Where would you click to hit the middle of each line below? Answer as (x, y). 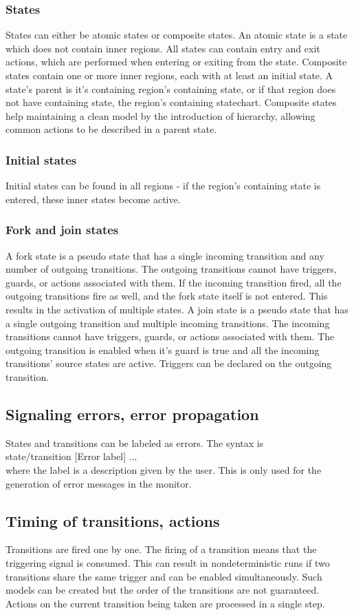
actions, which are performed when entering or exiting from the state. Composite (176, 62)
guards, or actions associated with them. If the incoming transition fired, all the (174, 282)
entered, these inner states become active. (93, 199)
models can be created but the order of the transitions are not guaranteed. (163, 590)
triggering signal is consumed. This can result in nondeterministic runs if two (168, 562)
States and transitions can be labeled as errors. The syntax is (135, 442)
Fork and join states (62, 230)
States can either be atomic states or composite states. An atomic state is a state (177, 35)
